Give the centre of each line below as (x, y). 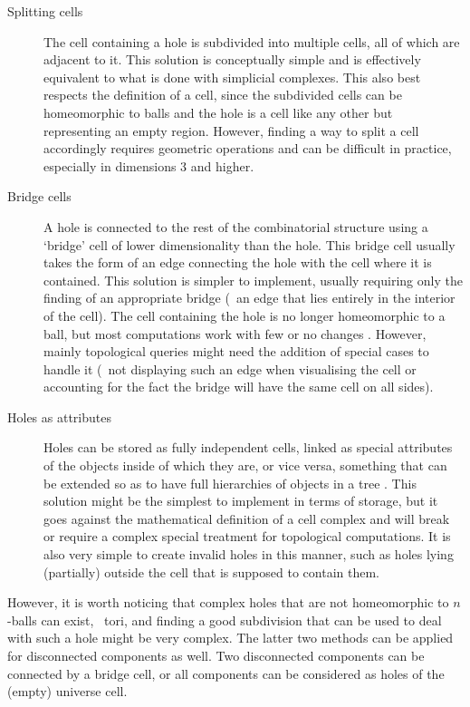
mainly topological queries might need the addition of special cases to (236, 351)
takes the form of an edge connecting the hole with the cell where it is (238, 262)
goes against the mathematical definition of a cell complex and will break (247, 518)
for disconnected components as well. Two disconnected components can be (216, 655)
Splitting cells (45, 11)
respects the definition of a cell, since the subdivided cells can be (223, 95)
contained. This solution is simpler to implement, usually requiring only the (253, 280)
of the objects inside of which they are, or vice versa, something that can (245, 465)
